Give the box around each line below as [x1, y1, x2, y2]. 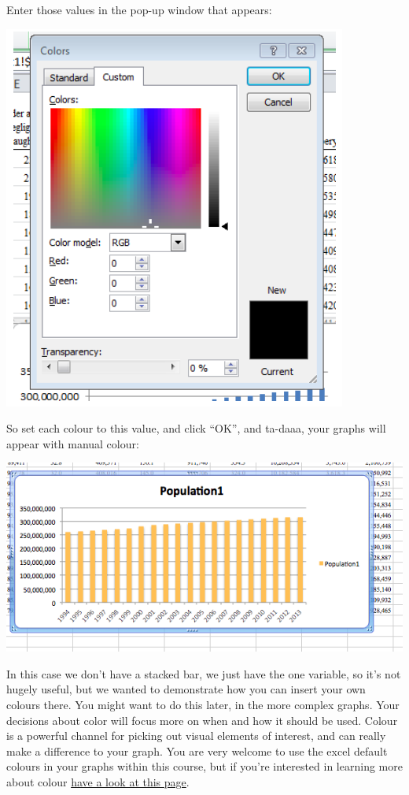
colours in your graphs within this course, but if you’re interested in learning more [6, 758, 403, 775]
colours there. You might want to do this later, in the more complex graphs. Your [6, 697, 400, 713]
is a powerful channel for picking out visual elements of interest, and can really [6, 727, 386, 744]
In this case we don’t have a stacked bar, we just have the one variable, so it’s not [6, 665, 401, 682]
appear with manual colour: [6, 435, 139, 451]
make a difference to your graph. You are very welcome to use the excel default [6, 742, 388, 759]
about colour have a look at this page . [6, 774, 190, 790]
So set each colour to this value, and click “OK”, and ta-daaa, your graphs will [6, 420, 386, 437]
